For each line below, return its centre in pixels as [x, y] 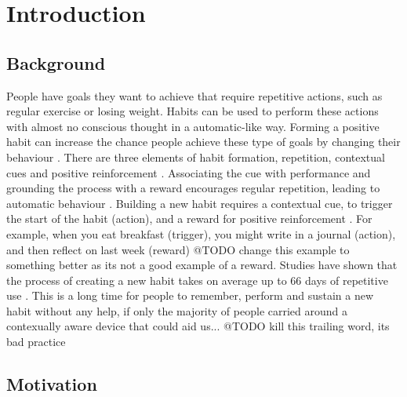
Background [56, 62]
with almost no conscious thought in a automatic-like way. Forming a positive [193, 126]
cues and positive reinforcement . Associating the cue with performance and [189, 172]
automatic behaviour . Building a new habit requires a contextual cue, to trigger [200, 203]
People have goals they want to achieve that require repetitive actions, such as [194, 95]
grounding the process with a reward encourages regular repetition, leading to [193, 188]
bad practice [36, 342]
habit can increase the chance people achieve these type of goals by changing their [203, 142]
